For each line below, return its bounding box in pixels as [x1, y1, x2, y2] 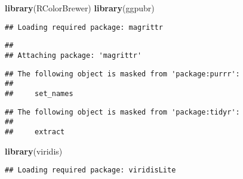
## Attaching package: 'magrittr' [5, 51, 142, 60]
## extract [5, 127, 65, 136]
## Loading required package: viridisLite [5, 166, 176, 175]
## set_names [5, 89, 73, 98]
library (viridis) [5, 144, 63, 157]
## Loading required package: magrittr [5, 23, 163, 32]
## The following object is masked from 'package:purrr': [5, 69, 240, 78]
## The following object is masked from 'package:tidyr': [5, 107, 240, 116]
